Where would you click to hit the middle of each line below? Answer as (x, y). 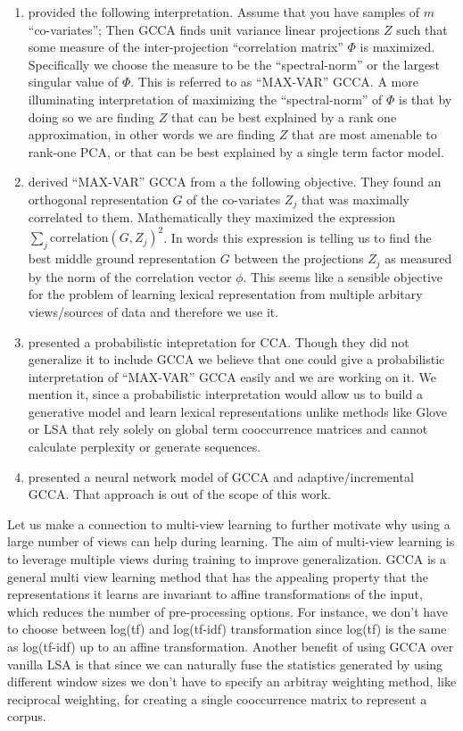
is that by (426, 99)
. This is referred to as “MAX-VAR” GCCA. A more (274, 82)
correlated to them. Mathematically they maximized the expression (212, 217)
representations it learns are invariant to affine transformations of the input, (215, 594)
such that (422, 29)
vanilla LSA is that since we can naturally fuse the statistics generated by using (225, 664)
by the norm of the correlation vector (130, 276)
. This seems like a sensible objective (343, 276)
